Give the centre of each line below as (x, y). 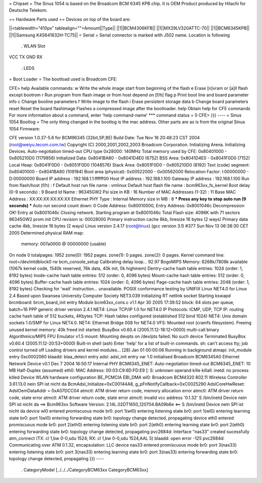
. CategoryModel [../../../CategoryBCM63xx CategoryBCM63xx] (85, 470)
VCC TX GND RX (26, 57)
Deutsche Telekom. (28, 10)
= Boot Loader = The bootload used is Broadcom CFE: (63, 79)
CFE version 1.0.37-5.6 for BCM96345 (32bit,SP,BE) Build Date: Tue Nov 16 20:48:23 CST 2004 (104, 138)
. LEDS (28, 68)
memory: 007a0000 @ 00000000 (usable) (64, 244)
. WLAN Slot (33, 46)
